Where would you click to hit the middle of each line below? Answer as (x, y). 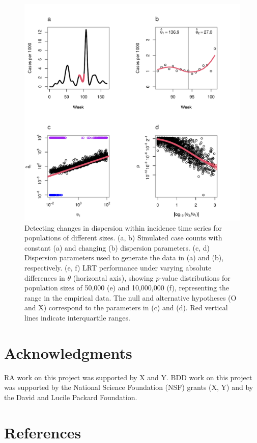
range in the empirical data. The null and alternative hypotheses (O (131, 297)
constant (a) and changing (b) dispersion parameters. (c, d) (117, 247)
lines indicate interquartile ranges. (77, 317)
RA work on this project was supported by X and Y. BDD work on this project (128, 377)
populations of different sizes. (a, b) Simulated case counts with (123, 238)
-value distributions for (195, 277)
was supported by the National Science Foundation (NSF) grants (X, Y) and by (129, 387)
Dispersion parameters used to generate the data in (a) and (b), (124, 257)
